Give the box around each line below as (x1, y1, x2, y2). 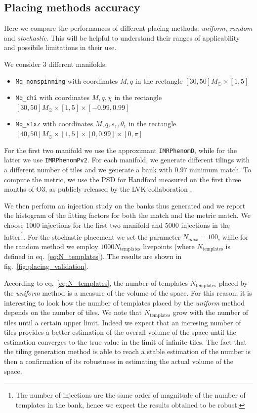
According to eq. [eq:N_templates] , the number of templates (4, 277, 188, 288)
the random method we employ (4, 241, 98, 251)
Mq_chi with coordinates (15, 92, 90, 103)
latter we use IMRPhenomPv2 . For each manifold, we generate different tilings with (4, 155, 250, 165)
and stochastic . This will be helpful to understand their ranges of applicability (4, 32, 240, 43)
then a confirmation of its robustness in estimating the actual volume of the (4, 356, 234, 366)
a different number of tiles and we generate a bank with (4, 164, 172, 175)
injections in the (181, 220, 230, 230)
